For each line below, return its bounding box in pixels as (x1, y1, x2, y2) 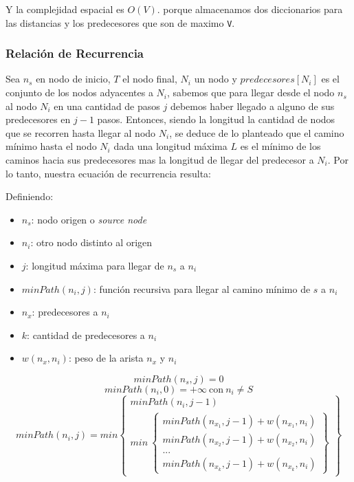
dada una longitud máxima (113, 139, 228, 153)
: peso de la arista (68, 351, 144, 365)
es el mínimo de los (240, 139, 321, 153)
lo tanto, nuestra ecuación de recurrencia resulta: (5, 166, 212, 180)
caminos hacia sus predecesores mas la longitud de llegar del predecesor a (5, 153, 314, 167)
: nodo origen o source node (31, 212, 147, 226)
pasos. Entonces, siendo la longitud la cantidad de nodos (97, 112, 335, 127)
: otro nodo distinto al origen (30, 235, 153, 250)
